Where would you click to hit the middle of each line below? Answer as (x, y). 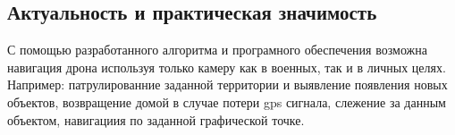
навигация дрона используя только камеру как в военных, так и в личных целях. (227, 67)
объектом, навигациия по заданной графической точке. (156, 119)
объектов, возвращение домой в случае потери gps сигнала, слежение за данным (227, 101)
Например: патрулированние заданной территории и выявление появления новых (227, 84)
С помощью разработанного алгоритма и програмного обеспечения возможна (217, 50)
